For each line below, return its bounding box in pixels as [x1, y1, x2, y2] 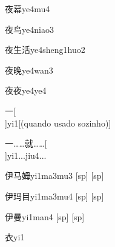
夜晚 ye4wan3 [5, 63, 53, 76]
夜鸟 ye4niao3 [5, 23, 54, 35]
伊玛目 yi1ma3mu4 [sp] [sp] [5, 189, 104, 202]
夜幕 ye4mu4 [5, 2, 50, 15]
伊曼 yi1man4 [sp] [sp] [5, 210, 85, 223]
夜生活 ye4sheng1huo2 [5, 43, 85, 56]
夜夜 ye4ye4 [5, 84, 47, 97]
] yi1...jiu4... [5, 148, 47, 161]
